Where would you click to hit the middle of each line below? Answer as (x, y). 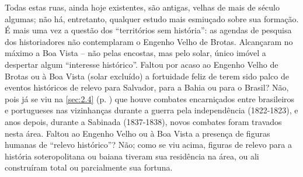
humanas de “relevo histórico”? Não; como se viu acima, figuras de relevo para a (148, 145)
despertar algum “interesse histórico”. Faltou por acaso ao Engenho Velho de (142, 64)
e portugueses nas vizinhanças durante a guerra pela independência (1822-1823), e (151, 110)
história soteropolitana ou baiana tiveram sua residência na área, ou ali (132, 156)
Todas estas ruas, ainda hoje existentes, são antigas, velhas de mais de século (142, 7)
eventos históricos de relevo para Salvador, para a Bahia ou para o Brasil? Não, (147, 87)
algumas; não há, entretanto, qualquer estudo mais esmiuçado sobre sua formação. (152, 18)
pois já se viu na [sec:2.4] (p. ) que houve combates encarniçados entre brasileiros (150, 98)
